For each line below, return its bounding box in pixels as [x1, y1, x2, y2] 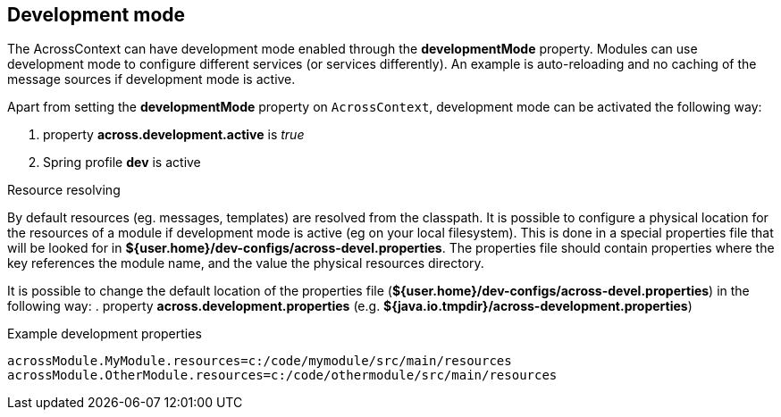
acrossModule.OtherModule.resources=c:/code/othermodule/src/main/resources [7, 368, 558, 383]
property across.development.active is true [43, 127, 305, 143]
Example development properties [7, 326, 202, 342]
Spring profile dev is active [43, 154, 201, 171]
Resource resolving [7, 182, 121, 198]
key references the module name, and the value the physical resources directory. [7, 255, 484, 271]
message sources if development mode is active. [7, 71, 296, 88]
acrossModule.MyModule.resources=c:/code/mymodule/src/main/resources [7, 354, 512, 369]
